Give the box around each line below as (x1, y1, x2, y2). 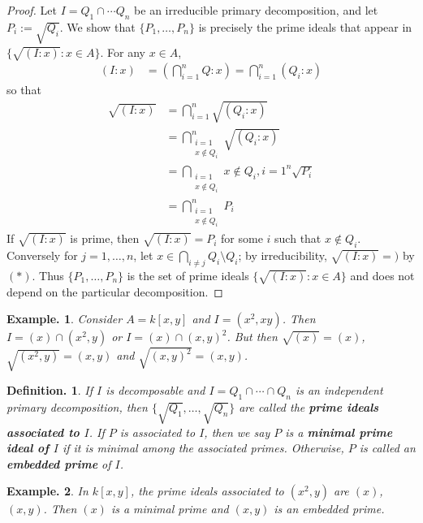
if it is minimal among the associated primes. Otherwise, (62, 439, 344, 456)
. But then (227, 328, 278, 345)
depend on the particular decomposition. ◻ (6, 283, 223, 300)
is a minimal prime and (110, 500, 229, 517)
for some (221, 230, 263, 247)
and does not (350, 266, 415, 283)
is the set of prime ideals (127, 266, 249, 283)
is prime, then (70, 230, 140, 247)
